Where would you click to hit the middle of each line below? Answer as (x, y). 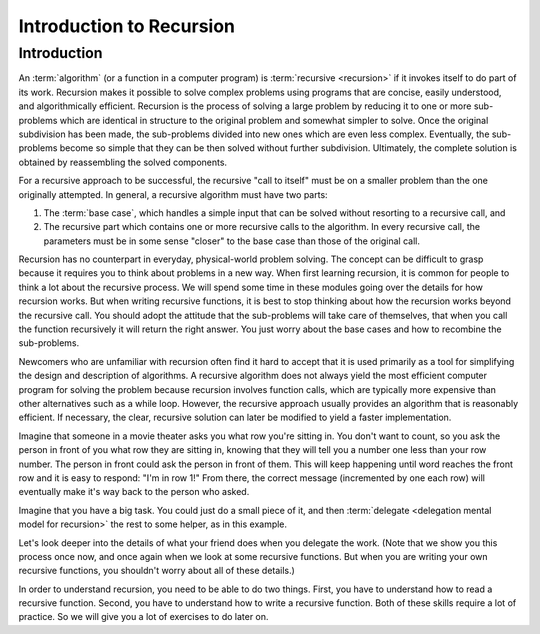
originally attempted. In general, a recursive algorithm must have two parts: (173, 194)
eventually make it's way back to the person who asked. (134, 492)
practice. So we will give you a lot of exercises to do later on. (143, 617)
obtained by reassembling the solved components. (123, 162)
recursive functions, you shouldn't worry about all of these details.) (156, 571)
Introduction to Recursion (126, 26)
